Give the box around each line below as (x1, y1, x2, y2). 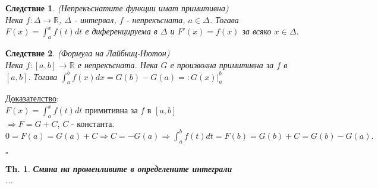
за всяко (242, 25, 272, 37)
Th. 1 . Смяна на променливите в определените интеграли (5, 162, 232, 174)
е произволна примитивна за (170, 58, 274, 71)
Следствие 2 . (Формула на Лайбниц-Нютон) (5, 46, 170, 59)
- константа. (71, 117, 115, 129)
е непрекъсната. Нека (77, 58, 158, 71)
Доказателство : (5, 92, 59, 104)
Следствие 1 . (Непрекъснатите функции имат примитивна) (5, 2, 229, 14)
